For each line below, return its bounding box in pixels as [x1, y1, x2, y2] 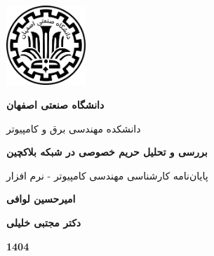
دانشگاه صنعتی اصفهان [6, 97, 105, 112]
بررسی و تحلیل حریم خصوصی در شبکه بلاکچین [6, 144, 208, 159]
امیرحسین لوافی [6, 191, 76, 206]
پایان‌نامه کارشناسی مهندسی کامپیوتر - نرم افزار [6, 168, 208, 182]
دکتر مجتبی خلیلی [6, 215, 81, 229]
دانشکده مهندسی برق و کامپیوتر [6, 121, 141, 135]
